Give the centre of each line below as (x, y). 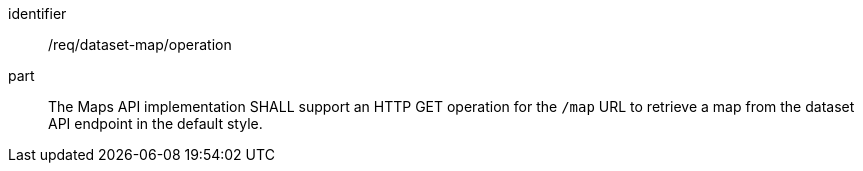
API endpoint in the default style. (155, 123)
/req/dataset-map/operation (140, 44)
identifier (37, 13)
